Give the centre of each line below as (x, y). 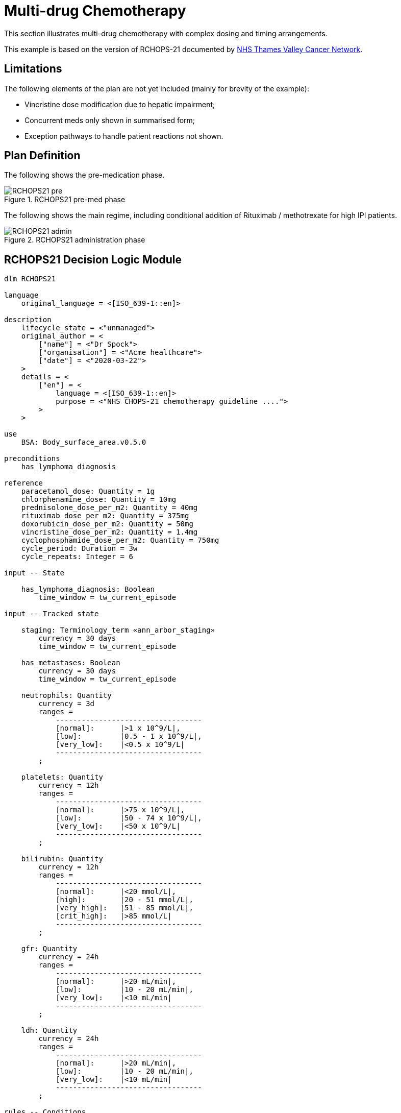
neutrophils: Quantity (66, 696)
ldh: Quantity (49, 1031)
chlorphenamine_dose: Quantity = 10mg (99, 500)
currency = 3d (67, 704)
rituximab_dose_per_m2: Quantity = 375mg (105, 516)
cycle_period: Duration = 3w (79, 549)
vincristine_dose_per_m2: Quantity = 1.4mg (109, 532)
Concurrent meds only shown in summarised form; (110, 120)
